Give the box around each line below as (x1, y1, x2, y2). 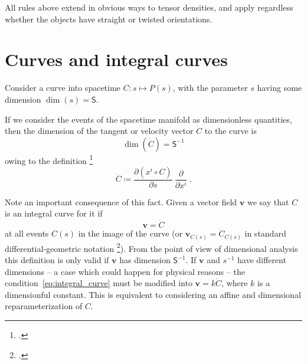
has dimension (119, 254, 171, 266)
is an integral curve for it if (5, 207, 103, 219)
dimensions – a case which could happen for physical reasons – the (5, 265, 245, 277)
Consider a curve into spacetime (5, 81, 120, 94)
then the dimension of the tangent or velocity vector (5, 124, 194, 137)
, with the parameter (172, 81, 248, 94)
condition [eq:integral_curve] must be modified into (5, 277, 192, 289)
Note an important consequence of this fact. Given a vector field (5, 195, 237, 208)
